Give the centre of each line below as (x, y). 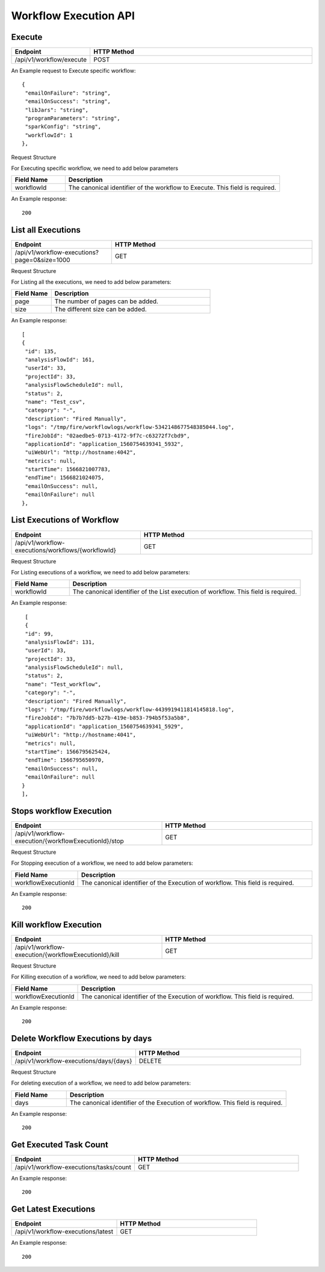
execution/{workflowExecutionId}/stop (70, 841)
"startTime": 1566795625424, (68, 751)
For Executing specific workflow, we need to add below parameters (95, 168)
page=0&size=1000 (42, 260)
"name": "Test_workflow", (63, 684)
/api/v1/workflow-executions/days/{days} (73, 1061)
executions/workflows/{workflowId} (66, 550)
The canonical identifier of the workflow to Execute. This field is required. (172, 188)
